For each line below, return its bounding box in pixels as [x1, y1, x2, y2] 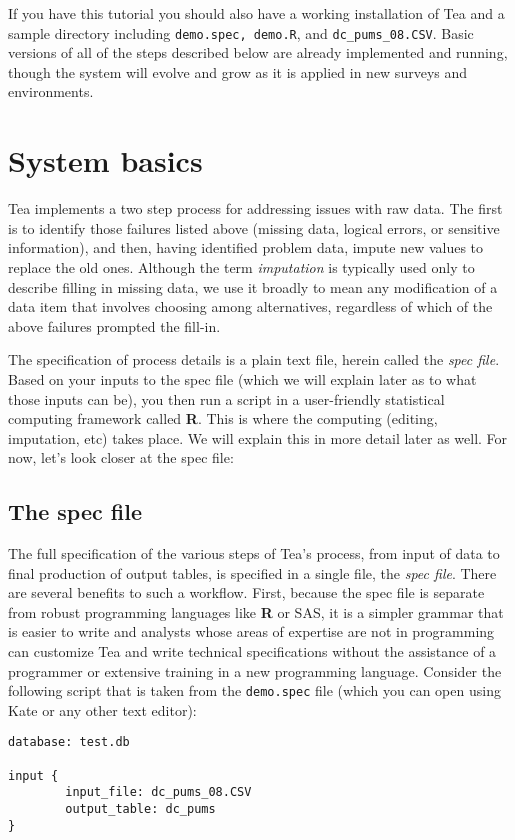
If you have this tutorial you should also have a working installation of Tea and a [8, 3, 505, 23]
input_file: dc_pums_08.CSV [65, 785, 252, 800]
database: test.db [8, 735, 130, 750]
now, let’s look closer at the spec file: [8, 447, 234, 468]
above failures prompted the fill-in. [8, 315, 221, 336]
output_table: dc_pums [65, 802, 216, 817]
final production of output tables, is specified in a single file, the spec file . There [8, 562, 497, 583]
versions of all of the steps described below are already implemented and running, [8, 42, 508, 63]
